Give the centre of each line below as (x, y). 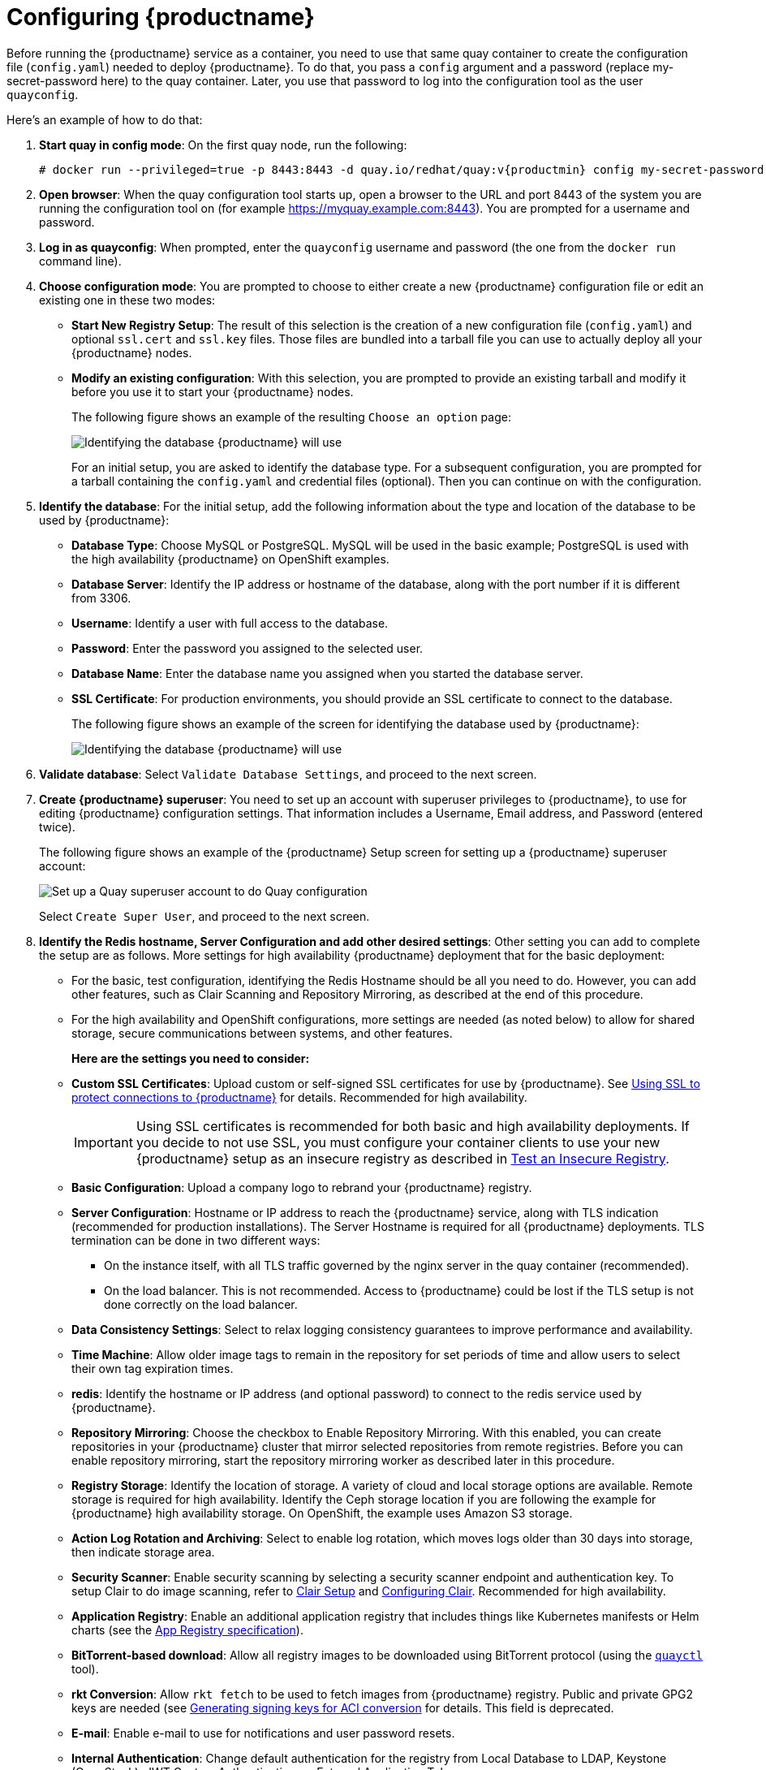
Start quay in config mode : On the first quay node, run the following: (223, 145)
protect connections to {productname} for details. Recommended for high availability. (299, 1097)
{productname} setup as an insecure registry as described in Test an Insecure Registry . (402, 1158)
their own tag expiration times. (153, 1368)
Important (103, 1142)
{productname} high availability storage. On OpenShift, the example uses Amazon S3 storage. (322, 1513)
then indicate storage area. (143, 1552)
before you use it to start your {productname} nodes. (213, 391)
